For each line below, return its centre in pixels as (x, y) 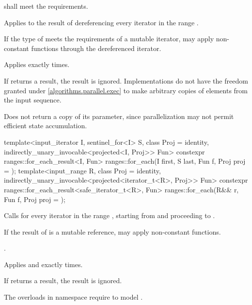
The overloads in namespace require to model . (73, 297)
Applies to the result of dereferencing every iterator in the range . (101, 22)
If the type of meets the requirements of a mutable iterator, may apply (109, 39)
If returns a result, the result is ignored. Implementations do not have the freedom (126, 80)
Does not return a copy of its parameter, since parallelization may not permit (119, 116)
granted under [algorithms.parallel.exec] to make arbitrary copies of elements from (126, 90)
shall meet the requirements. (46, 6)
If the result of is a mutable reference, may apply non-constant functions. (112, 231)
